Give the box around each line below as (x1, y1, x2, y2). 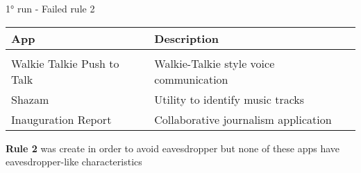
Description (154, 30, 219, 46)
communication (154, 71, 228, 87)
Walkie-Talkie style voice (154, 55, 275, 71)
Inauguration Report (11, 111, 112, 127)
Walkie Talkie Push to (11, 55, 119, 71)
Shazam (11, 91, 49, 107)
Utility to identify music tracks (154, 91, 305, 107)
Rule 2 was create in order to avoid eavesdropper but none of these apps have (6, 140, 340, 155)
